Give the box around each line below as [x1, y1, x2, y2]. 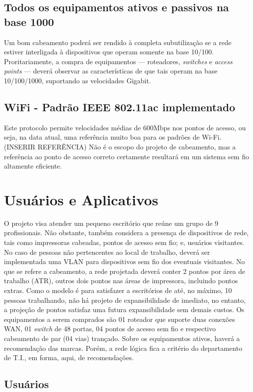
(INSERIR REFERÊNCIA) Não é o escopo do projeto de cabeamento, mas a [4, 141, 236, 151]
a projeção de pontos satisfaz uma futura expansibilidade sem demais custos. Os [4, 304, 245, 315]
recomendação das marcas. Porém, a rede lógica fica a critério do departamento [4, 343, 242, 353]
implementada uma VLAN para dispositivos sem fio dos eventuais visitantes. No [4, 256, 245, 267]
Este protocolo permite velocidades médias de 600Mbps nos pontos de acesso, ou [4, 122, 246, 132]
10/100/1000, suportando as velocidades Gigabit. [4, 75, 151, 85]
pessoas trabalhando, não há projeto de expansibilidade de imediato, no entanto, [4, 294, 246, 305]
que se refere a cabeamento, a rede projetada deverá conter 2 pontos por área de [4, 266, 245, 276]
